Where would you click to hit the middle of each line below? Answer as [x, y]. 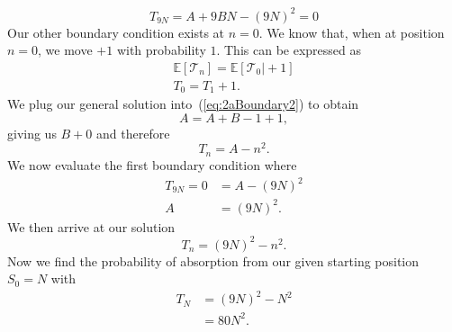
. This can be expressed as [289, 50]
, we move [65, 50]
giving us [32, 133]
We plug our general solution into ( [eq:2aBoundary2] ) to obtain [183, 104]
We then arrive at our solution [91, 226]
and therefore [133, 133]
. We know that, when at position [352, 32]
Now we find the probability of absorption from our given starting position [213, 260]
